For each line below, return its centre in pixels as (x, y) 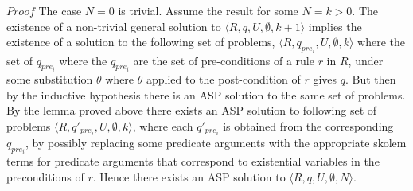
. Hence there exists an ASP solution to (189, 176)
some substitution (50, 79)
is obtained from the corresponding (308, 125)
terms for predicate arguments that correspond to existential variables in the (193, 161)
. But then (370, 79)
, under (366, 60)
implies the (335, 26)
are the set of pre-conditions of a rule (224, 60)
